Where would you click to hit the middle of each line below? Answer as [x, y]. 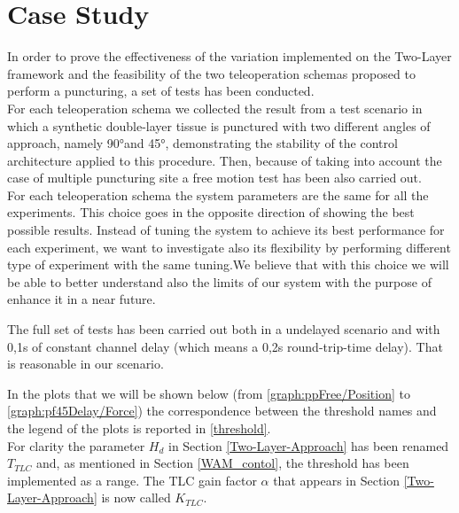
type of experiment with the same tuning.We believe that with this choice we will [228, 264]
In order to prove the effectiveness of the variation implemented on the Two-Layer [229, 56]
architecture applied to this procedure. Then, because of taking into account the [225, 160]
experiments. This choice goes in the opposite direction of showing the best [211, 212]
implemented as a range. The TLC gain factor [132, 480]
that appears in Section [337, 480]
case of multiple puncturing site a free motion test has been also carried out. [214, 178]
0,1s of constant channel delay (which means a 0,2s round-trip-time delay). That [225, 346]
